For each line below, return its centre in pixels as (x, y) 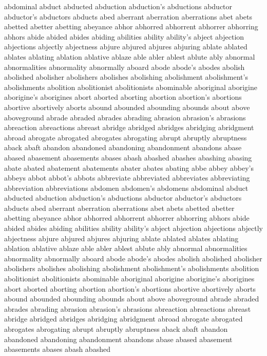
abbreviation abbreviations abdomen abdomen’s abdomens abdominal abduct (126, 188)
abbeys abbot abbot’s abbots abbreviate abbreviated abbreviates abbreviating (127, 178)
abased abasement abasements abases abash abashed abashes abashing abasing (128, 157)
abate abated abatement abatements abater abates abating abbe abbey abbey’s (129, 167)
